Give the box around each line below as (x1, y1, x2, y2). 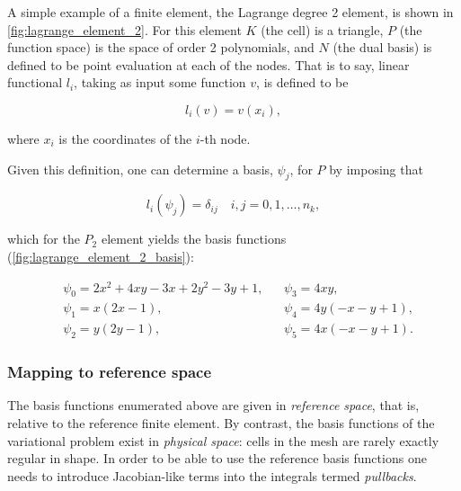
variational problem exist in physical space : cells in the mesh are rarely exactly (7, 431, 439, 450)
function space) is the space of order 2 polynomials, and (7, 38, 315, 57)
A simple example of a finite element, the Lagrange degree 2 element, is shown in (7, 3, 454, 21)
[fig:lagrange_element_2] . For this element (7, 20, 242, 39)
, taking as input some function (74, 73, 246, 92)
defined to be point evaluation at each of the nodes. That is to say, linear (7, 55, 410, 74)
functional (7, 73, 63, 92)
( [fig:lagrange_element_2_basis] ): (7, 246, 194, 265)
